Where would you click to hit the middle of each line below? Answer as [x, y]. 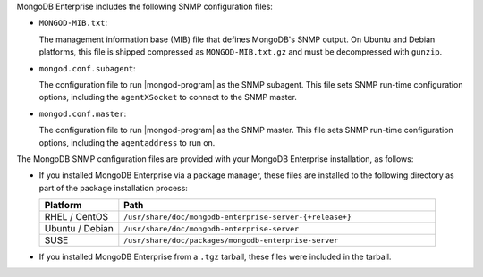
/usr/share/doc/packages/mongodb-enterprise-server [231, 240]
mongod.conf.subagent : [87, 68]
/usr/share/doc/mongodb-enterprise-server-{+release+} [238, 217]
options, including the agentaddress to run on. [127, 142]
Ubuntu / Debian [79, 229]
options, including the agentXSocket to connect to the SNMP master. [168, 97]
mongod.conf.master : [83, 113]
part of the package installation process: [113, 188]
